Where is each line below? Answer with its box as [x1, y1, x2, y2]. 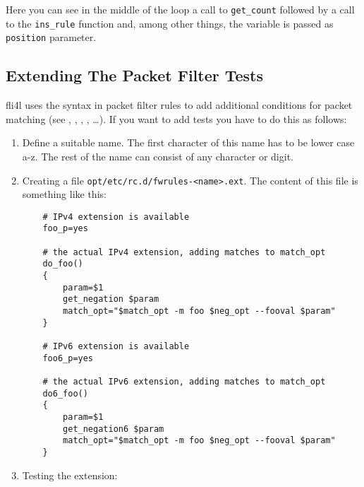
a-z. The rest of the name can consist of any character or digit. [22, 148, 293, 163]
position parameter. [6, 30, 97, 45]
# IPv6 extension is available [42, 341, 190, 352]
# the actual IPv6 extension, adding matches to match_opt [42, 376, 326, 387]
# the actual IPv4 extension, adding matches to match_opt [42, 247, 326, 257]
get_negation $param [63, 294, 159, 305]
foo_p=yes [42, 223, 88, 234]
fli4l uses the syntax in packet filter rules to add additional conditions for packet [6, 98, 353, 112]
